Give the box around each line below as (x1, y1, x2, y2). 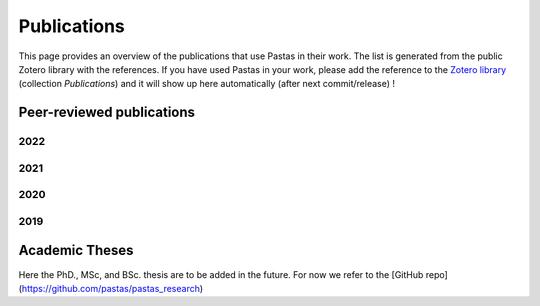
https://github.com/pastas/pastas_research (21, 282, 200, 294)
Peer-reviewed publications (18, 104, 195, 121)
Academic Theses (18, 242, 134, 259)
